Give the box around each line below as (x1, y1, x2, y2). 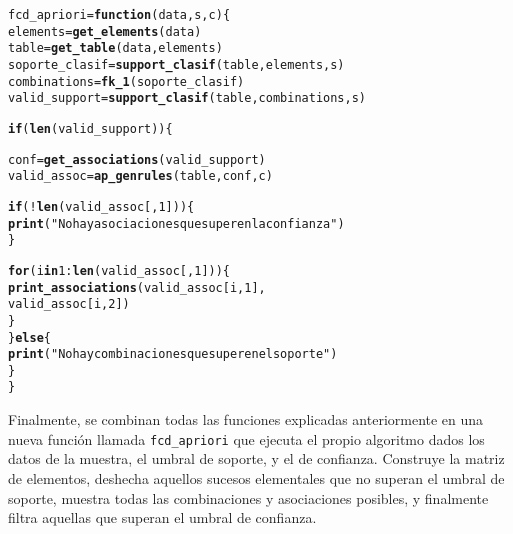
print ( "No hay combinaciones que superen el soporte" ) (8, 347, 338, 362)
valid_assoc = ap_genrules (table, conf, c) (8, 169, 273, 184)
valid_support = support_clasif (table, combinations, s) (8, 91, 367, 106)
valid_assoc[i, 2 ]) (8, 297, 130, 312)
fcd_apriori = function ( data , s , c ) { (8, 8, 231, 22)
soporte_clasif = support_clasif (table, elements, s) (8, 57, 345, 72)
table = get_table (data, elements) (8, 41, 223, 56)
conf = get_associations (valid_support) (8, 152, 266, 167)
